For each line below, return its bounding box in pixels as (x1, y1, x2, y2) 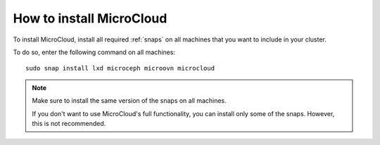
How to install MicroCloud (13, 11, 167, 26)
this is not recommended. (32, 119, 106, 127)
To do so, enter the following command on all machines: (13, 48, 176, 56)
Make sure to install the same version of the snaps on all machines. (32, 96, 227, 105)
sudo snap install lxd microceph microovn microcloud (25, 64, 215, 72)
